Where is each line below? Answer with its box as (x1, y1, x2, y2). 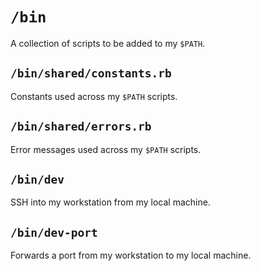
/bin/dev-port (10, 225, 98, 240)
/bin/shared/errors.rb (10, 119, 152, 134)
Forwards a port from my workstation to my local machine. (10, 249, 252, 262)
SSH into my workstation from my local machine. (10, 196, 211, 208)
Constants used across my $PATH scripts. (10, 90, 178, 102)
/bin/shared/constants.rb (10, 66, 172, 81)
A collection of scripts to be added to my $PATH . (10, 37, 206, 49)
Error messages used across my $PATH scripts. (10, 143, 202, 155)
